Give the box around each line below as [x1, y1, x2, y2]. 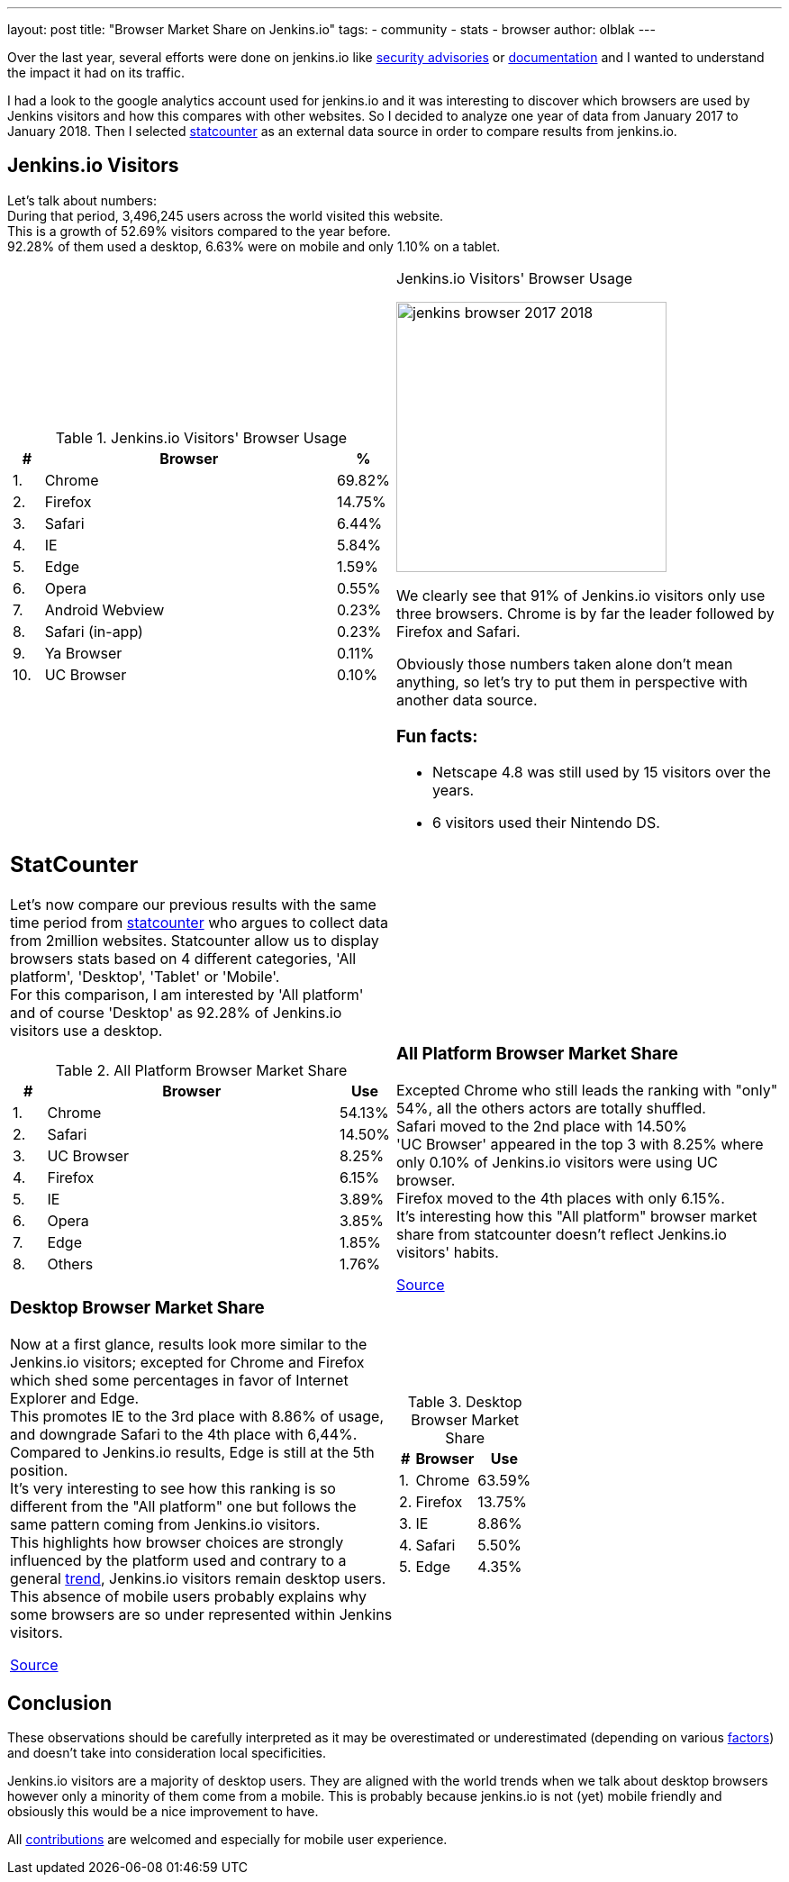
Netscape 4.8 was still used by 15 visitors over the [432, 763, 771, 782]
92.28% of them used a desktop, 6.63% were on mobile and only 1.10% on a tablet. [7, 238, 501, 254]
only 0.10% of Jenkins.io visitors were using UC [396, 1152, 718, 1171]
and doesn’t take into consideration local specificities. [7, 1745, 326, 1761]
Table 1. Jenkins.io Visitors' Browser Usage [55, 429, 348, 448]
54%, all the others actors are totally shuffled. [396, 1098, 706, 1117]
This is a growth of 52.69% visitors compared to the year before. [7, 223, 391, 239]
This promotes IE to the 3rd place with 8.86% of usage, [10, 1406, 385, 1425]
